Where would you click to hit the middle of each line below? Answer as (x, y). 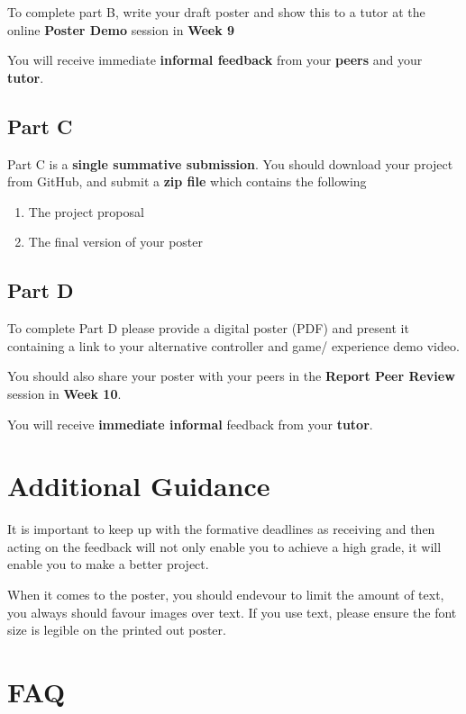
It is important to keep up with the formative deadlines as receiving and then (221, 529)
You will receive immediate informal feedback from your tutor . (190, 424)
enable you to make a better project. (108, 564)
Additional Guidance (139, 486)
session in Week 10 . (64, 393)
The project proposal (86, 211)
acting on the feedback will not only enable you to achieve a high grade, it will (224, 546)
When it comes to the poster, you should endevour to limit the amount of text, (226, 595)
